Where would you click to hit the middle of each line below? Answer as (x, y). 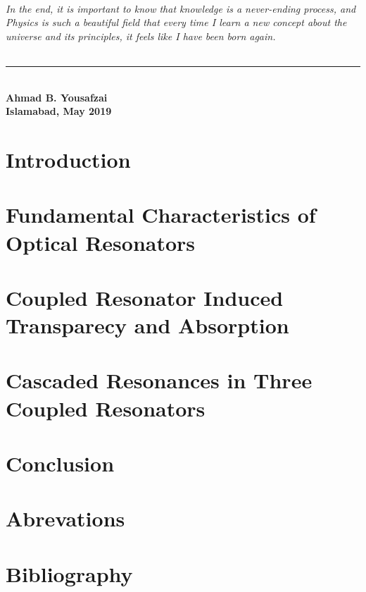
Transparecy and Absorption (147, 325)
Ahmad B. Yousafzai (57, 97)
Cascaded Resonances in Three (159, 380)
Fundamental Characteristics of (161, 215)
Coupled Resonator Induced (145, 297)
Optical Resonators (101, 242)
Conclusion (60, 463)
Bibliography (69, 573)
